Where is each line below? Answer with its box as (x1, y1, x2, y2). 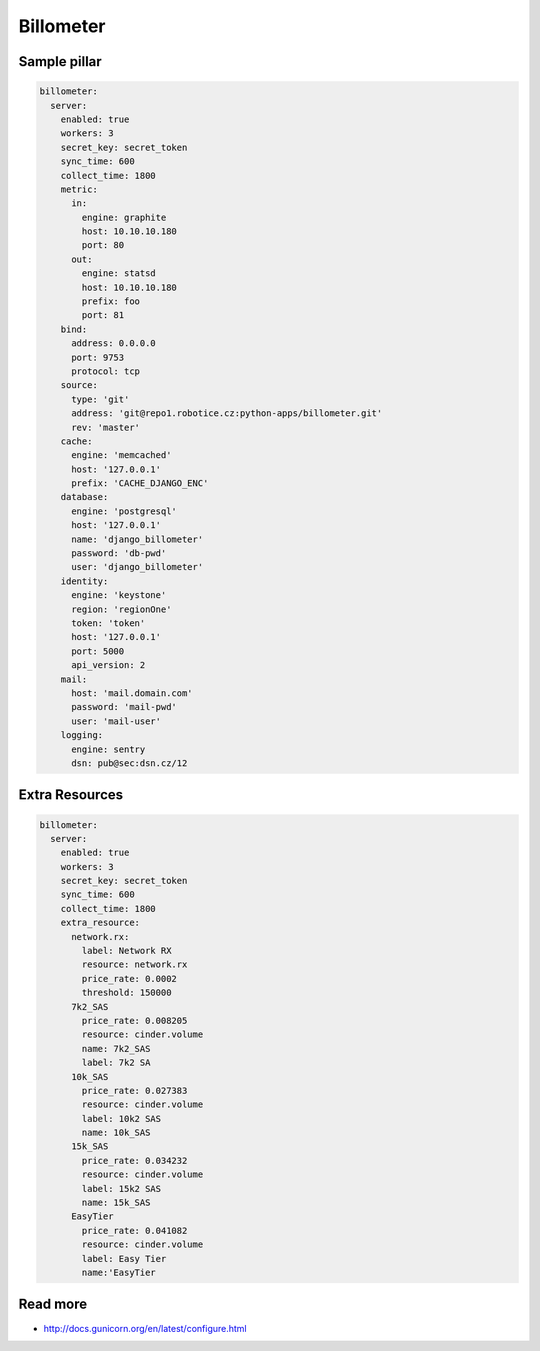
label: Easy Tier (81, 1253, 167, 1264)
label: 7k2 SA (81, 1057, 151, 1069)
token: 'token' (71, 618, 146, 629)
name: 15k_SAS (81, 1197, 151, 1209)
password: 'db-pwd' (71, 548, 167, 559)
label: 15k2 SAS (81, 1183, 162, 1194)
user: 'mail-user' (71, 715, 162, 727)
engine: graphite (81, 211, 167, 223)
